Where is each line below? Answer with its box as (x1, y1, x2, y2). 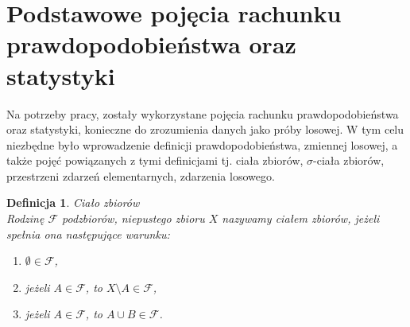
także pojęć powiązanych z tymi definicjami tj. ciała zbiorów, (6, 152, 304, 169)
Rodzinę (6, 210, 44, 227)
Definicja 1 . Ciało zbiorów (6, 194, 140, 211)
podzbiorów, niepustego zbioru (62, 210, 205, 227)
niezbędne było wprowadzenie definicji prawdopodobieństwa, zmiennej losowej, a (6, 136, 398, 153)
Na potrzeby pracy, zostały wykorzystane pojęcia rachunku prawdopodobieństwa (6, 105, 399, 122)
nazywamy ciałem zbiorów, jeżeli (222, 210, 380, 227)
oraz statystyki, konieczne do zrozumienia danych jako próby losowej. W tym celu (6, 121, 404, 138)
